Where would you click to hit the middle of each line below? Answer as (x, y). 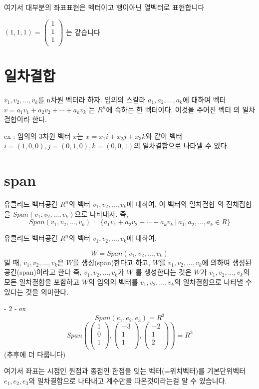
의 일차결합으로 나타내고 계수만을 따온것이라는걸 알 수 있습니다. (128, 380)
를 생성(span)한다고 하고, (112, 262)
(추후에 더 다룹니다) (35, 354)
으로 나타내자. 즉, (101, 213)
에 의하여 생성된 (227, 262)
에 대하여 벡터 (204, 99)
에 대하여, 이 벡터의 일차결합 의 (175, 204)
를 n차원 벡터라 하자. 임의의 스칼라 (92, 99)
